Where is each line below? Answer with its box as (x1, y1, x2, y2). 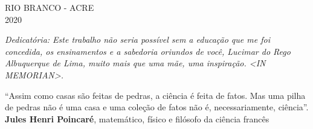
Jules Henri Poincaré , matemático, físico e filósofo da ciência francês (5, 112, 269, 125)
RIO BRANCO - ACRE (5, 1, 94, 13)
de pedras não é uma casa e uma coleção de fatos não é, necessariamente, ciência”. (5, 101, 309, 113)
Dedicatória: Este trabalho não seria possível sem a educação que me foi (5, 33, 270, 46)
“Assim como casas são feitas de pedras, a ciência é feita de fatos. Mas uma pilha (5, 89, 306, 101)
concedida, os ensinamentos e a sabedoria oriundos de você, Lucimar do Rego (5, 45, 291, 57)
